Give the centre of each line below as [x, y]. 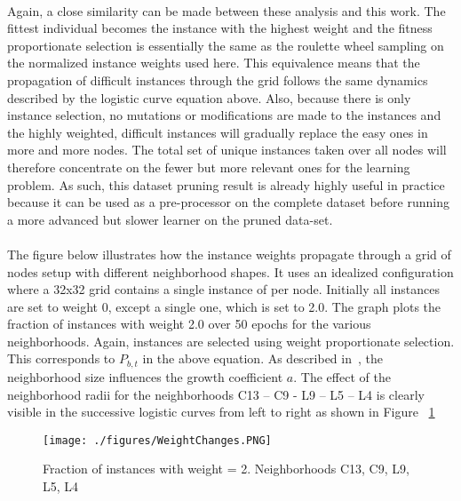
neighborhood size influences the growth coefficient [145, 376]
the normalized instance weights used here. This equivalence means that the [214, 63]
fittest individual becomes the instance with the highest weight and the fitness [220, 28]
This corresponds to [61, 358]
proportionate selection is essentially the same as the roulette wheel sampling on [226, 45]
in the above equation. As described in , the [262, 358]
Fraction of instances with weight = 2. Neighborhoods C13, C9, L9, [226, 469]
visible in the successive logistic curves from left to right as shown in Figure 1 [221, 412]
